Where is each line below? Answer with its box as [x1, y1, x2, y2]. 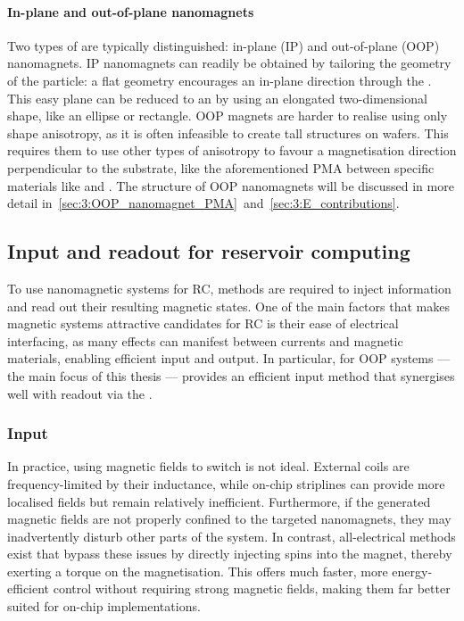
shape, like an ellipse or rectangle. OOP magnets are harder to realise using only [7, 106, 448, 125]
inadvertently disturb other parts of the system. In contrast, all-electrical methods [7, 526, 456, 545]
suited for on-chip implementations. [7, 597, 201, 616]
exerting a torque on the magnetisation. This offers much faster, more [7, 561, 388, 580]
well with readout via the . [7, 384, 153, 402]
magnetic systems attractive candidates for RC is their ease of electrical [7, 314, 399, 333]
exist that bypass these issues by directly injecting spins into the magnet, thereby [7, 544, 452, 563]
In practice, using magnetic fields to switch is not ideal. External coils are [7, 457, 410, 476]
